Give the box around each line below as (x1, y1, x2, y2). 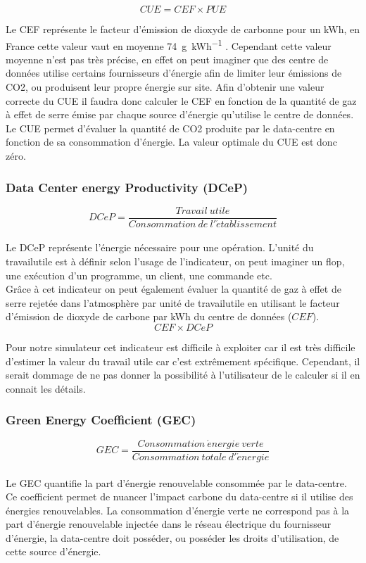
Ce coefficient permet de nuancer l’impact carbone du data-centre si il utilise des (6, 489, 353, 504)
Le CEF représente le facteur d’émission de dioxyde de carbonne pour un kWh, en (6, 22, 360, 36)
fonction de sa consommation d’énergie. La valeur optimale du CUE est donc (6, 134, 337, 149)
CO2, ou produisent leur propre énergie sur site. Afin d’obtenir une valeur (6, 80, 324, 94)
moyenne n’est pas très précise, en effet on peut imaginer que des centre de (6, 51, 329, 66)
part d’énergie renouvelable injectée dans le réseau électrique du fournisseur (6, 517, 332, 531)
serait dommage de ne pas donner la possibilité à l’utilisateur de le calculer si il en (6, 367, 360, 382)
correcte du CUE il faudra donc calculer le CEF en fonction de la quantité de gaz (6, 93, 357, 108)
